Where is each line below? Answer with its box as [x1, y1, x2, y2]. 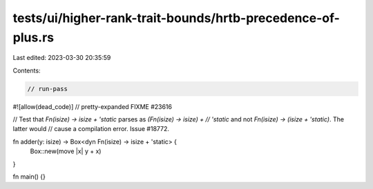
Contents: [12, 66, 41, 74]
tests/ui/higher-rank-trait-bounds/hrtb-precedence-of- [12, 10, 340, 26]
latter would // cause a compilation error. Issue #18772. [12, 125, 169, 133]
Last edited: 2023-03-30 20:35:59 [12, 54, 111, 62]
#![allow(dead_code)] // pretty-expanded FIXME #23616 [12, 102, 173, 110]
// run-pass [27, 85, 68, 92]
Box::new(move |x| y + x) [30, 147, 102, 155]
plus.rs [12, 30, 55, 45]
